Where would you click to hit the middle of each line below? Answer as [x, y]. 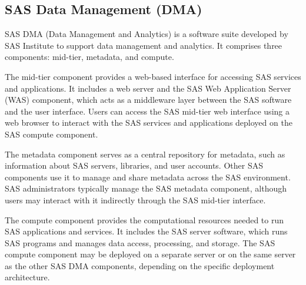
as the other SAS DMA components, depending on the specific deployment [140, 265]
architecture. [27, 277]
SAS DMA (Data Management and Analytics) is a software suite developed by [147, 34]
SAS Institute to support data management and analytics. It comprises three [144, 45]
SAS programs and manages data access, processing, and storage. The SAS [140, 242]
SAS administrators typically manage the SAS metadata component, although [146, 188]
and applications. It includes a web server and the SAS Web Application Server [148, 88]
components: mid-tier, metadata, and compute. [89, 57]
